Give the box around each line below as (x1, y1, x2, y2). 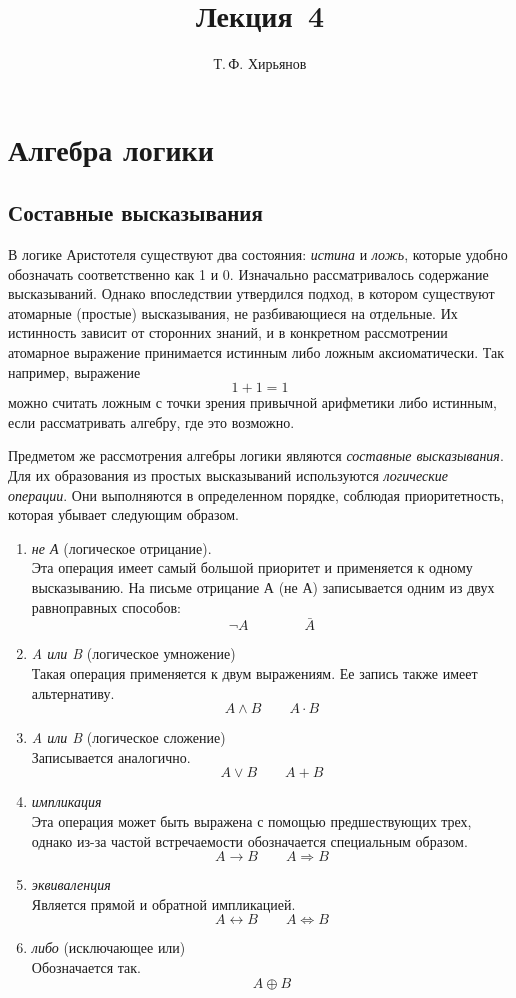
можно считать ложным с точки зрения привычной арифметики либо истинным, (8, 392, 497, 413)
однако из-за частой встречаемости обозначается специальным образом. (31, 830, 468, 851)
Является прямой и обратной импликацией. (31, 893, 296, 914)
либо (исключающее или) (31, 937, 186, 958)
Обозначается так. (31, 956, 141, 977)
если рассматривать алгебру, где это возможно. (8, 411, 295, 432)
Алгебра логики (8, 128, 214, 169)
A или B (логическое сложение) (31, 727, 226, 748)
